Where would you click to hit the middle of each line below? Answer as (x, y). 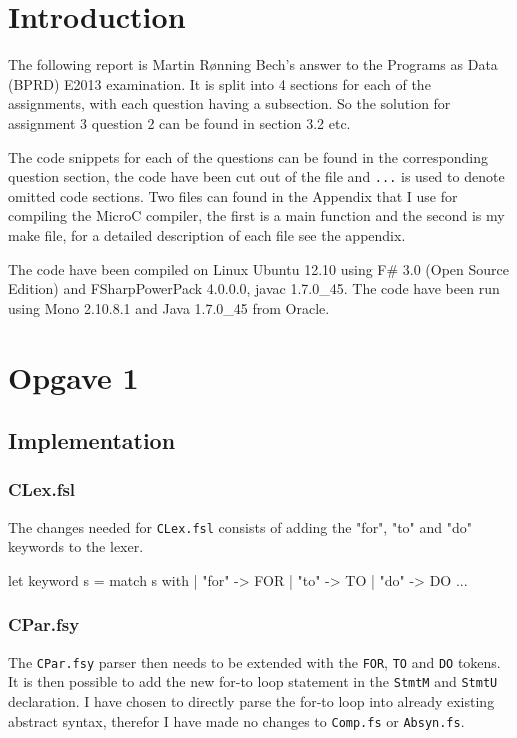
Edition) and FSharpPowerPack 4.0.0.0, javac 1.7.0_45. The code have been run (254, 288)
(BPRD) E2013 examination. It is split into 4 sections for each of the (219, 83)
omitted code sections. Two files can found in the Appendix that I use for (233, 195)
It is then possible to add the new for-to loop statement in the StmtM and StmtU (253, 681)
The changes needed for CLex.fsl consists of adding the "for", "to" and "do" (240, 526)
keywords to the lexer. (76, 546)
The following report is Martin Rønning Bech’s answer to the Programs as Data (253, 64)
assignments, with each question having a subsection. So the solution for (229, 103)
